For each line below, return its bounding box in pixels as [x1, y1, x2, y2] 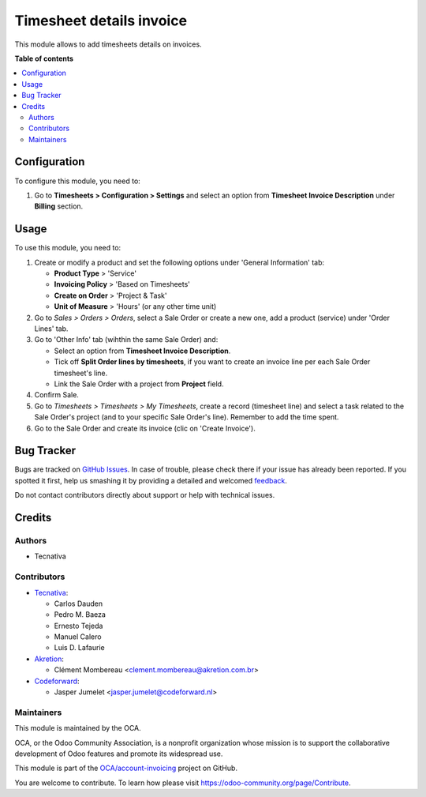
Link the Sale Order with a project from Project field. [54, 379, 224, 389]
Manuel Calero [54, 632, 102, 641]
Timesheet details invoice [14, 12, 188, 29]
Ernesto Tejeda [54, 621, 103, 630]
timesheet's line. [54, 368, 108, 378]
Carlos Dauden [54, 599, 103, 608]
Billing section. [34, 201, 84, 211]
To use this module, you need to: [14, 243, 121, 253]
